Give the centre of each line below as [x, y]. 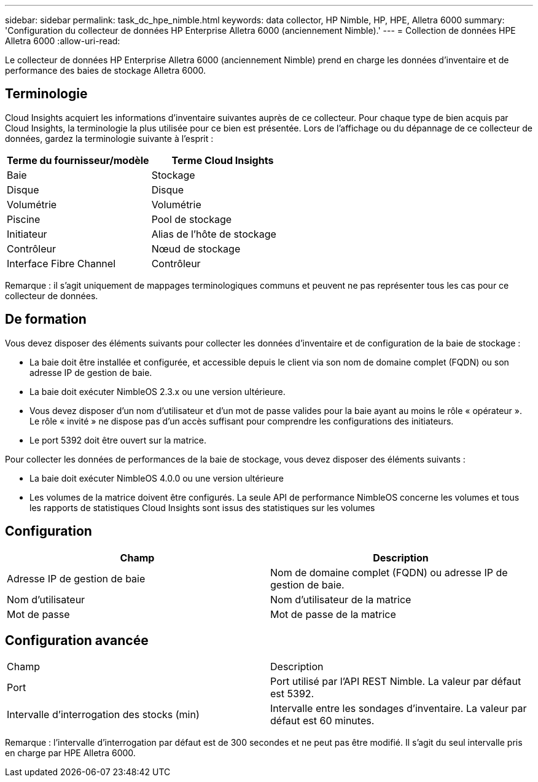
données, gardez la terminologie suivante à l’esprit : [109, 138]
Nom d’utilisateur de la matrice [341, 599]
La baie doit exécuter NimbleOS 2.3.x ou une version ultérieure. [158, 391]
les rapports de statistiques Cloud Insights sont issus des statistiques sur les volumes [202, 507]
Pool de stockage [192, 219]
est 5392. [292, 694]
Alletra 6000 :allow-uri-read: [63, 41]
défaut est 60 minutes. [322, 721]
